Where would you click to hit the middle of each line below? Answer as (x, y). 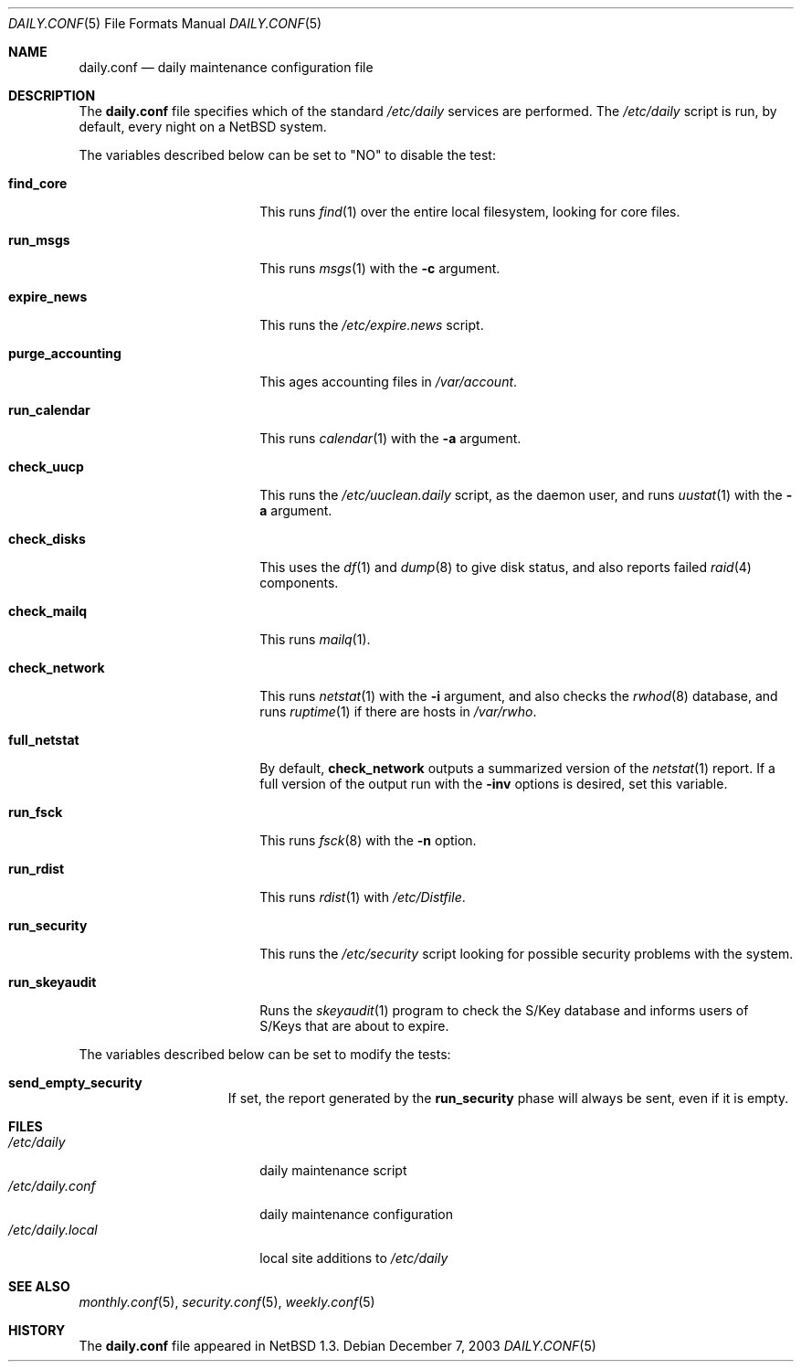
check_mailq (48, 611)
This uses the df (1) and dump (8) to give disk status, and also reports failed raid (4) (506, 567)
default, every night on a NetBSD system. (203, 127)
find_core (38, 183)
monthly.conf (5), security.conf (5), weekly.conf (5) (227, 1302)
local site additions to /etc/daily (354, 1258)
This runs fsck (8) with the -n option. (368, 840)
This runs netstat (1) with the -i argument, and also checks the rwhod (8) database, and (519, 696)
